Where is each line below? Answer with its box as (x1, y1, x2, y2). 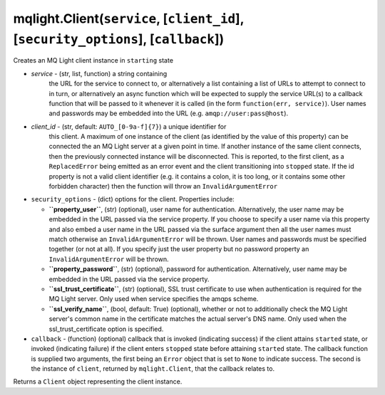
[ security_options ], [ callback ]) (13, 31, 225, 47)
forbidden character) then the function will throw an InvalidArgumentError (48, 182, 278, 191)
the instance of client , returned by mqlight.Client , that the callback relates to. (31, 364, 274, 373)
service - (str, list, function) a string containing (31, 69, 168, 78)
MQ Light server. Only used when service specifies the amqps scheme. (48, 295, 259, 303)
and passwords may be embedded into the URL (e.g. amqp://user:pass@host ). (48, 109, 289, 117)
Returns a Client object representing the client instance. (13, 377, 183, 386)
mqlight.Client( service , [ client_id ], (13, 11, 245, 26)
